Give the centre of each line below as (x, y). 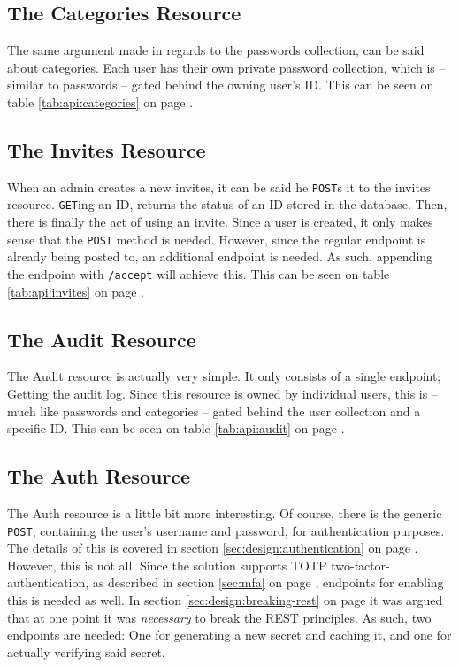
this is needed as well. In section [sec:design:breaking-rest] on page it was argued (225, 600)
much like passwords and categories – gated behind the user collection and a (214, 411)
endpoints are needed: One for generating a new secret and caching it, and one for (229, 635)
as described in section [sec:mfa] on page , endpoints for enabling (268, 582)
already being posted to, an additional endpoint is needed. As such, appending (220, 256)
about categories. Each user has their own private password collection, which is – (226, 67)
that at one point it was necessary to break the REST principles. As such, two (219, 617)
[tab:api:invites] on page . (76, 291)
